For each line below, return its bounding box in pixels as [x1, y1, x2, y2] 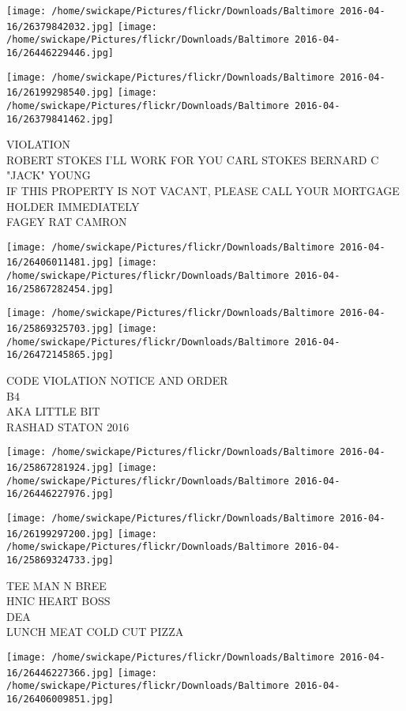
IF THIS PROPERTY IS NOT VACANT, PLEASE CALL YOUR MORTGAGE [6, 182, 400, 199]
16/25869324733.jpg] [6, 555, 115, 566]
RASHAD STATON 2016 [6, 418, 130, 434]
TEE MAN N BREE [6, 577, 107, 593]
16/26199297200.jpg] [6, 528, 115, 540]
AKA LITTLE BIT [6, 403, 100, 419]
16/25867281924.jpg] [6, 462, 115, 474]
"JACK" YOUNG [6, 167, 91, 183]
